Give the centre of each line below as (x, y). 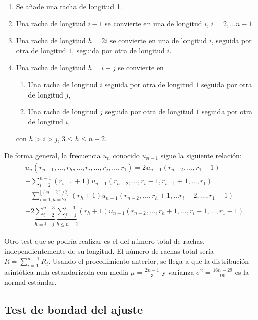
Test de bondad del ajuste (73, 309)
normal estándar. (30, 282)
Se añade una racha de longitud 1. (69, 6)
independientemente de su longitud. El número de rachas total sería (109, 251)
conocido (126, 155)
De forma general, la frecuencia (52, 155)
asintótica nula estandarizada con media (66, 271)
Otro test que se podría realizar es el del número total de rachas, (105, 241)
